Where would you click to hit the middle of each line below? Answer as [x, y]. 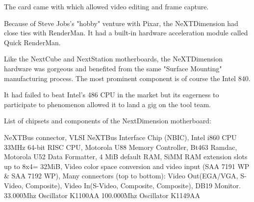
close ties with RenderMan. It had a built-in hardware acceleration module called [126, 33]
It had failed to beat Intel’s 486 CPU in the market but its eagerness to [112, 95]
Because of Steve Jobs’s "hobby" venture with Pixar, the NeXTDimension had [121, 23]
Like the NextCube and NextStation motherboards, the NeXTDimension [113, 59]
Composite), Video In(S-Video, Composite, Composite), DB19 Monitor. [133, 185]
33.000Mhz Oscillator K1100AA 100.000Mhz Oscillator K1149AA [102, 195]
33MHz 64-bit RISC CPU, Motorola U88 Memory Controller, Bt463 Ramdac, [121, 147]
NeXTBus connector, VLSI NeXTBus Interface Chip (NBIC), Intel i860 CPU [120, 137]
